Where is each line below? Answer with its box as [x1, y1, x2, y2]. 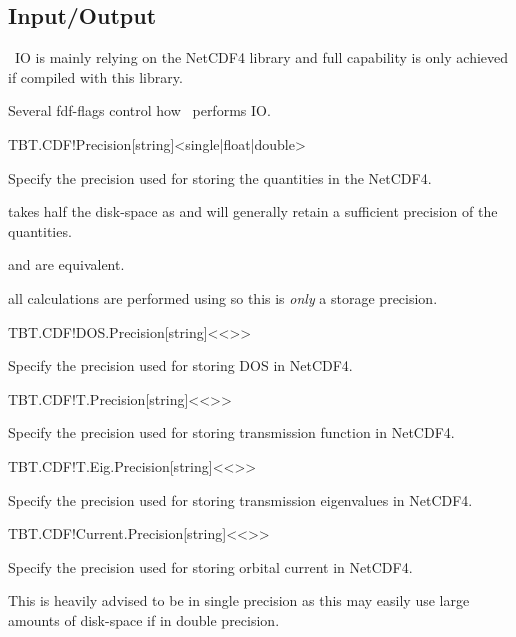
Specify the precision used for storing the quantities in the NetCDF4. [8, 167, 432, 188]
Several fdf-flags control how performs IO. [8, 100, 271, 121]
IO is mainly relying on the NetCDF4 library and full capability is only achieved [14, 47, 509, 68]
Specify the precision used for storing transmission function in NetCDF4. [8, 422, 455, 443]
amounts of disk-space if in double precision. [8, 609, 280, 630]
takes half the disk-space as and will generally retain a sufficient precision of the [8, 201, 498, 222]
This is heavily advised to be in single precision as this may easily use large [8, 590, 470, 611]
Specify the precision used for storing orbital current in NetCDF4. [8, 556, 413, 577]
